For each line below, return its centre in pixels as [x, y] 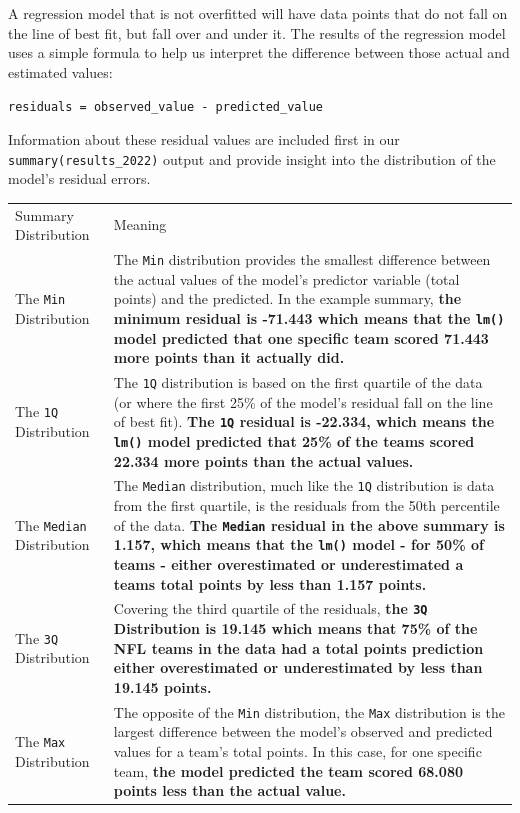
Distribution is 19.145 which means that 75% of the [295, 628]
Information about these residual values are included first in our [204, 139]
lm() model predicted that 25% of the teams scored [294, 440]
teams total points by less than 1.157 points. [270, 583]
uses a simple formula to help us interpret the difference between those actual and [259, 52]
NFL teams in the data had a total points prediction [298, 647]
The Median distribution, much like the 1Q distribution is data [304, 485]
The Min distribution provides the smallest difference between [302, 259]
